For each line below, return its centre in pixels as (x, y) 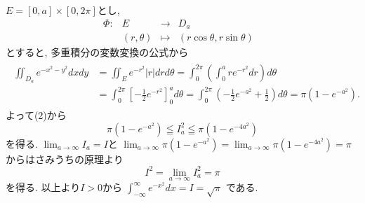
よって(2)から (36, 115)
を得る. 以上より (43, 187)
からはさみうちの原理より (65, 159)
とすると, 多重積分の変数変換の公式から (97, 52)
